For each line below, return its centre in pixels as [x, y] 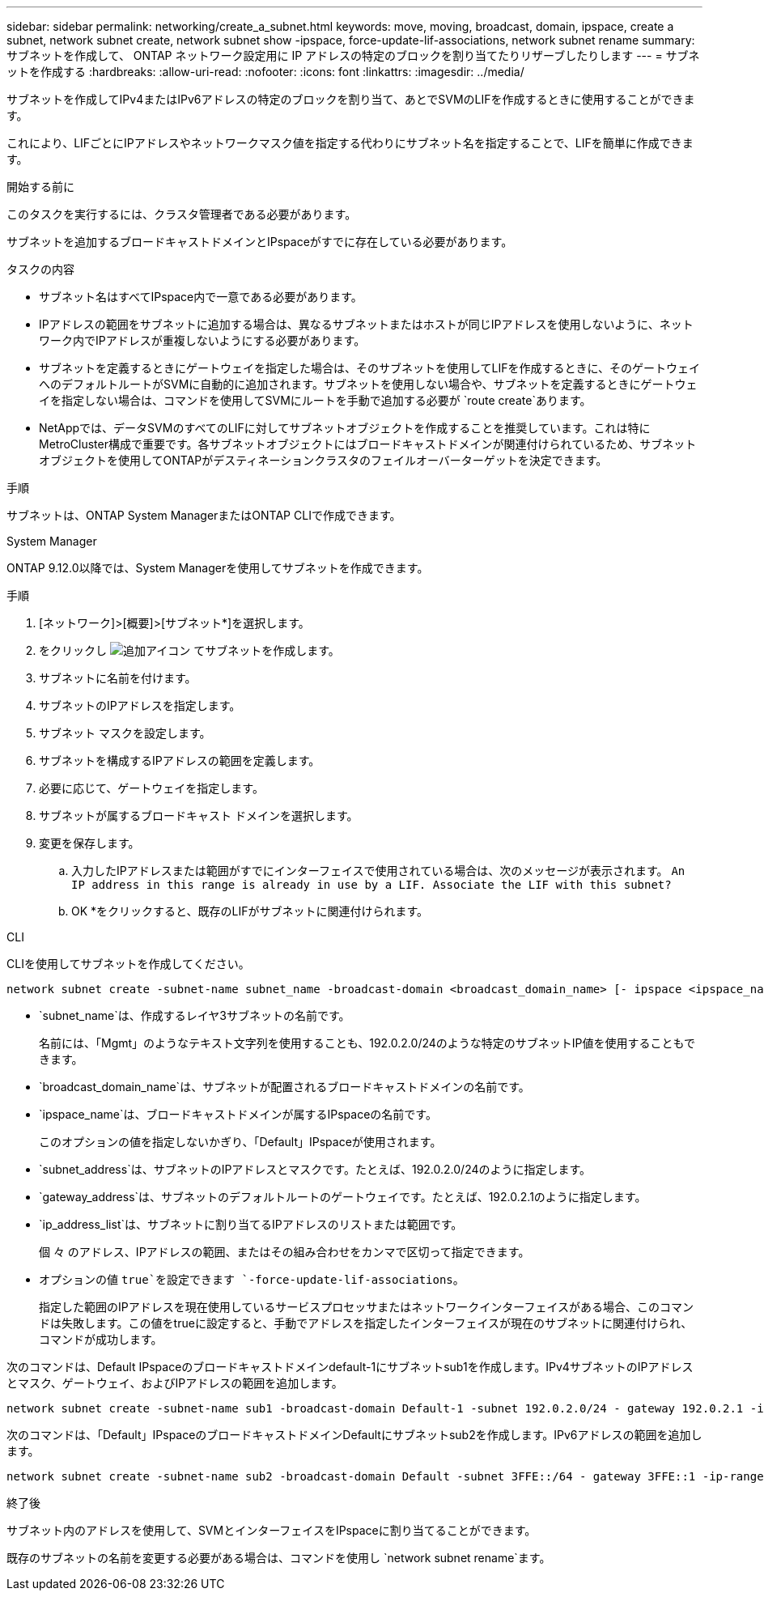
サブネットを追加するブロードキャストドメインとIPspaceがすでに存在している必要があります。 [260, 242]
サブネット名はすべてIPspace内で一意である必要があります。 [201, 297]
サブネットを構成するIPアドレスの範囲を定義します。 [180, 760]
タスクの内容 [40, 269]
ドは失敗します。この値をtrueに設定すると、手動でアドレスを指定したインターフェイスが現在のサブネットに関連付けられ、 [366, 1323]
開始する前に [40, 187]
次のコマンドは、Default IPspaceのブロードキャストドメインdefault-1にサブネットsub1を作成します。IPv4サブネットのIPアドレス [350, 1367]
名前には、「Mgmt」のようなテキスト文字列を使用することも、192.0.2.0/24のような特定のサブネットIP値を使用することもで [367, 1043]
